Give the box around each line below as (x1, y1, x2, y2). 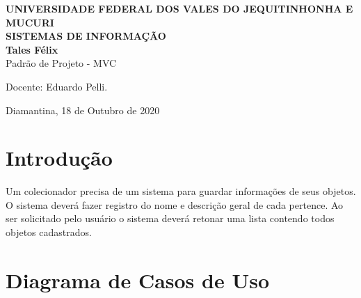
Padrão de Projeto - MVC (6, 56, 117, 70)
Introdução (6, 143, 113, 172)
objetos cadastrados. (6, 225, 92, 240)
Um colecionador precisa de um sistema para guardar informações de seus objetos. (6, 184, 356, 198)
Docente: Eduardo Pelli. (6, 79, 108, 93)
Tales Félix (6, 42, 58, 56)
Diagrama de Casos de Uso (6, 265, 270, 294)
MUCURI (6, 15, 54, 29)
